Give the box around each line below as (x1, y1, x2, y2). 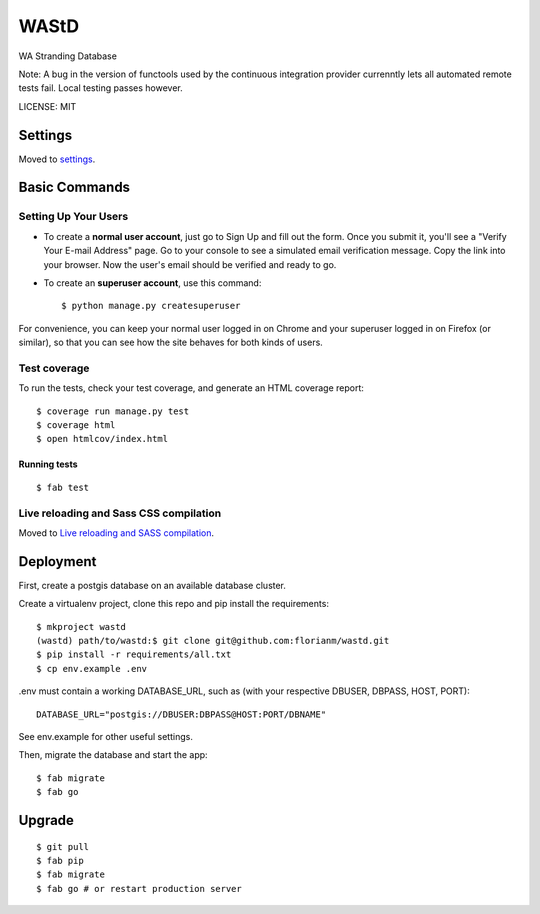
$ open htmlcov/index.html (36, 433, 169, 445)
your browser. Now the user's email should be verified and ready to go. (43, 258, 337, 270)
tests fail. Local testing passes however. (18, 82, 184, 94)
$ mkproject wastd (36, 621, 127, 632)
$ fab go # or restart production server (36, 883, 242, 894)
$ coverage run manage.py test (36, 405, 190, 417)
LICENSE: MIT (18, 100, 77, 112)
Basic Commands (18, 179, 130, 196)
